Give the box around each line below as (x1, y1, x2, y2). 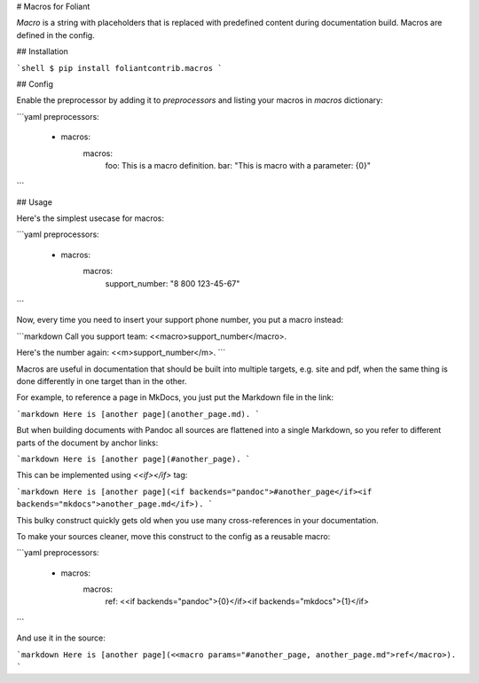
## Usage (16, 196, 53, 208)
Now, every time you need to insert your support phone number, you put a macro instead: (16, 315, 344, 326)
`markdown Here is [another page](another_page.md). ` (16, 409, 261, 419)
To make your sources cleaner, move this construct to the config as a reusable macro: (16, 530, 331, 541)
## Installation (16, 46, 68, 57)
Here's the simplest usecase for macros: (16, 213, 164, 224)
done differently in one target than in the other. (16, 375, 187, 386)
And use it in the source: (16, 632, 106, 643)
